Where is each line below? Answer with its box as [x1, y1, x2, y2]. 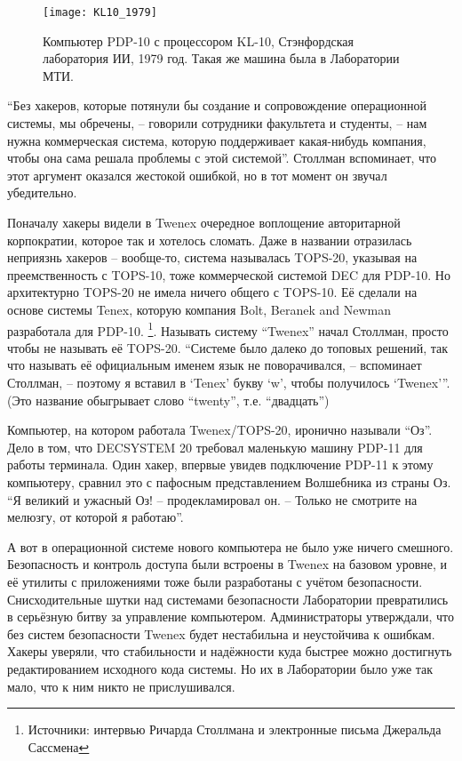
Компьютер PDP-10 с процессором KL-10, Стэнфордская [43, 31, 354, 50]
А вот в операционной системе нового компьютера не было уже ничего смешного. [7, 537, 454, 556]
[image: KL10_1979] [43, 6, 157, 19]
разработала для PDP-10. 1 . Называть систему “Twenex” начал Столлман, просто [7, 318, 449, 340]
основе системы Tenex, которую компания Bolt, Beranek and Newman [7, 300, 391, 318]
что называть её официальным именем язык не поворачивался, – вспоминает [7, 356, 422, 374]
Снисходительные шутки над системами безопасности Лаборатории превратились [7, 589, 449, 608]
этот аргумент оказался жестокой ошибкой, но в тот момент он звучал [7, 165, 387, 184]
